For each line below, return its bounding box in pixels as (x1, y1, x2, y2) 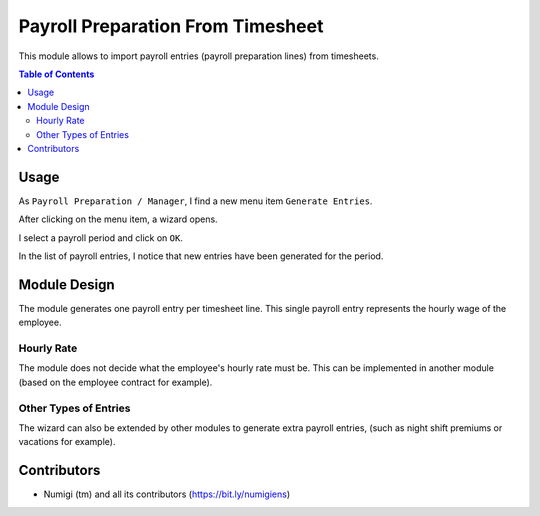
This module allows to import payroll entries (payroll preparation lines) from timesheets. (18, 50, 379, 62)
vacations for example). (18, 436, 116, 448)
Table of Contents (18, 68, 95, 80)
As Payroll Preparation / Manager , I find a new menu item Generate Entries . (18, 195, 373, 207)
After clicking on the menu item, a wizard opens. (18, 213, 219, 225)
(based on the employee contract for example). (18, 376, 213, 388)
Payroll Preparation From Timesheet (18, 15, 324, 37)
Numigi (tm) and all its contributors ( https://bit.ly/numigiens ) (43, 488, 291, 500)
